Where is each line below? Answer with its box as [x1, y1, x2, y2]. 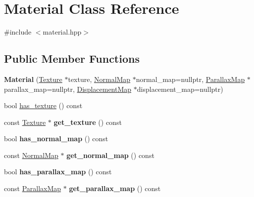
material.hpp [43, 27, 82, 37]
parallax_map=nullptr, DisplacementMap [4, 83, 132, 94]
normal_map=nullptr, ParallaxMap [136, 74, 245, 84]
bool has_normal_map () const [4, 133, 108, 144]
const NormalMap [4, 150, 58, 160]
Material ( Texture [4, 74, 62, 84]
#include [4, 27, 32, 37]
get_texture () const [53, 117, 122, 127]
